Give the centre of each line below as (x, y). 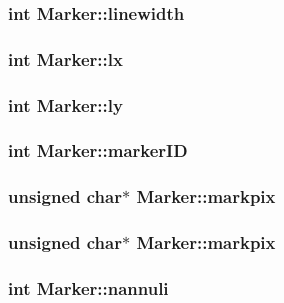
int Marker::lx (65, 58)
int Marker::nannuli (88, 287)
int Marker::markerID (98, 150)
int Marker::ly (65, 104)
